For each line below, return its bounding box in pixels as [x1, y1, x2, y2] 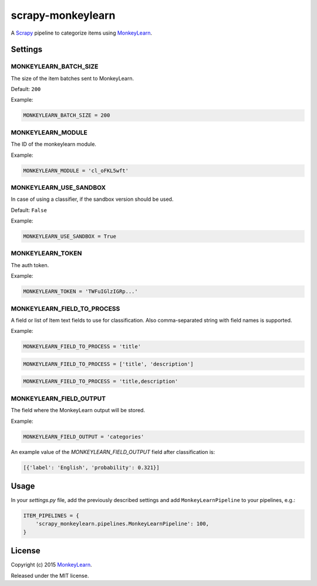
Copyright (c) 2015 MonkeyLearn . [11, 561, 92, 568]
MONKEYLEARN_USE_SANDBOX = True [23, 233, 117, 240]
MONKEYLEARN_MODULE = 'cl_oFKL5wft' [23, 167, 129, 174]
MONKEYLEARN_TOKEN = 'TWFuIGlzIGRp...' [23, 288, 138, 295]
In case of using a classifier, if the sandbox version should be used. [11, 196, 174, 203]
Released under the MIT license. [11, 572, 89, 579]
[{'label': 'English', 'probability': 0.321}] [23, 464, 160, 471]
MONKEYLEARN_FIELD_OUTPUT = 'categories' [23, 433, 144, 440]
